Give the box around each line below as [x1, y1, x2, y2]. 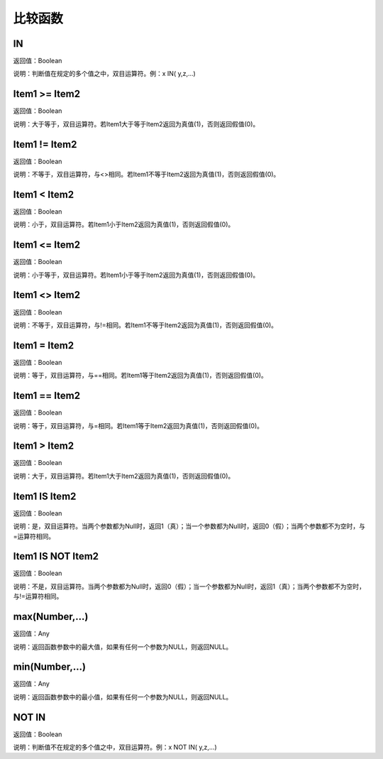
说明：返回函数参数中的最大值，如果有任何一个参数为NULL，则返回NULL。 [13, 643, 233, 651]
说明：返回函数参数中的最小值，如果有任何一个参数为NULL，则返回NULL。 [13, 692, 233, 701]
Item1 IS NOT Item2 [13, 550, 99, 562]
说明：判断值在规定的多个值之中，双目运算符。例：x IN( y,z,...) [13, 70, 196, 78]
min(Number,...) [13, 661, 87, 673]
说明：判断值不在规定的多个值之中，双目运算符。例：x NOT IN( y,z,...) [13, 743, 217, 752]
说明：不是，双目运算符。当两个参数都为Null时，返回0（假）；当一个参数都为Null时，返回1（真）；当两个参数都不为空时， [13, 582, 365, 591]
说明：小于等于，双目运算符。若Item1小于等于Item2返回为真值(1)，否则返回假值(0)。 [13, 271, 260, 279]
